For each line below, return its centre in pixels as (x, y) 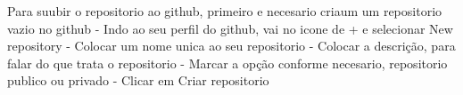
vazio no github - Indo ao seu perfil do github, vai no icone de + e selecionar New (230, 28)
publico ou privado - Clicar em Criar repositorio (138, 80)
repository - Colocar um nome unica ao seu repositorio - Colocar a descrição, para (231, 46)
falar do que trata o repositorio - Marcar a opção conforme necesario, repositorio (227, 63)
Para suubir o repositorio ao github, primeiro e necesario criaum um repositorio (225, 11)
